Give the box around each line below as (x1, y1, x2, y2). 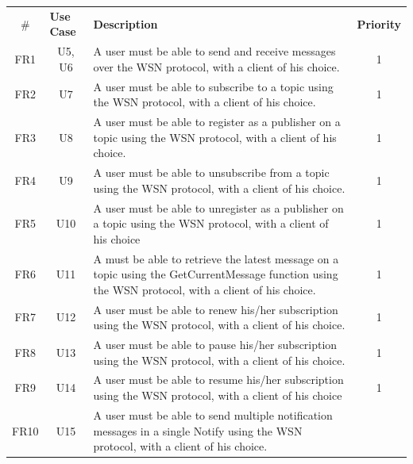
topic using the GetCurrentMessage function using (93, 266, 338, 282)
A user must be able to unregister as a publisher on (93, 199, 344, 216)
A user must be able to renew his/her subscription (93, 301, 338, 317)
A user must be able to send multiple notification (93, 406, 333, 423)
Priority (357, 15, 401, 32)
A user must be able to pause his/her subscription (93, 336, 338, 353)
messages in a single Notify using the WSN (93, 422, 303, 439)
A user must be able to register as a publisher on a (93, 113, 341, 130)
